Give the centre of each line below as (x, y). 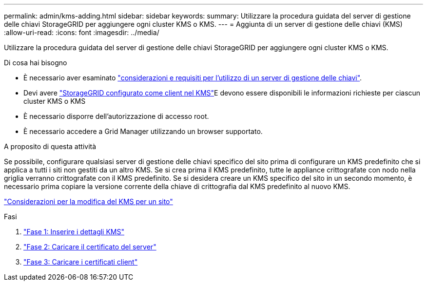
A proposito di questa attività (50, 146)
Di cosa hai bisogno (36, 63)
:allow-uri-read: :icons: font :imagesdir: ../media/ (82, 32)
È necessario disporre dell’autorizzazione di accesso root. (116, 116)
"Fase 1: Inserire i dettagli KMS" (74, 232)
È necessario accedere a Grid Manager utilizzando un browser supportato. (143, 131)
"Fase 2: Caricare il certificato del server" (90, 247)
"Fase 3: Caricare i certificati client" (81, 262)
